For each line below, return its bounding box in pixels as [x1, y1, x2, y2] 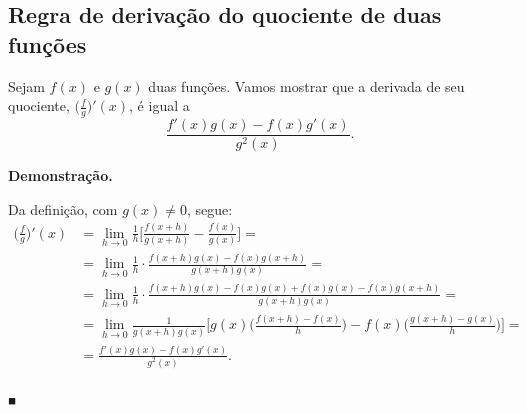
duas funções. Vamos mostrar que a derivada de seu [148, 75, 465, 96]
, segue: [186, 198, 233, 219]
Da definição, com [8, 198, 118, 219]
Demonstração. [8, 165, 113, 186]
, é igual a [129, 95, 190, 116]
